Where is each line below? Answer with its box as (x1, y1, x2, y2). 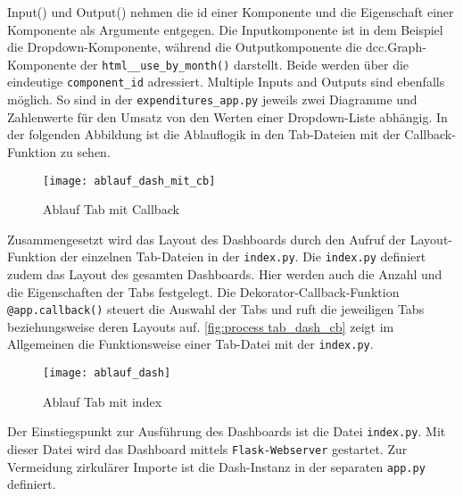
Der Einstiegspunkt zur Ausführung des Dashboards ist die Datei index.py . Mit (7, 422, 446, 441)
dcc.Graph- (366, 37, 426, 56)
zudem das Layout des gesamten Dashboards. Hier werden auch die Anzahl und (7, 265, 442, 284)
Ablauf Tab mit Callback (43, 200, 179, 219)
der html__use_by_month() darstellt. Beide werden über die (80, 54, 409, 73)
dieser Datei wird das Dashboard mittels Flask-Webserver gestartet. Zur (7, 440, 408, 459)
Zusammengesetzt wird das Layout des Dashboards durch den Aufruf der (7, 229, 407, 248)
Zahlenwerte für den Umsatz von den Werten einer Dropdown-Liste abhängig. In (7, 107, 448, 126)
